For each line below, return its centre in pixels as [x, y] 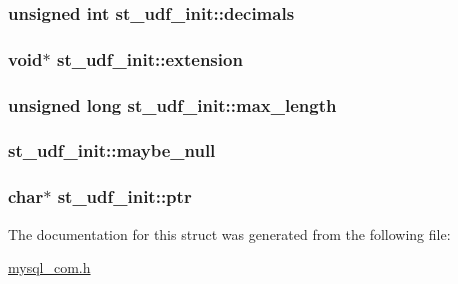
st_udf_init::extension [149, 58]
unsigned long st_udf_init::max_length [172, 104]
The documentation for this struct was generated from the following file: [229, 233]
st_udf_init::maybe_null [112, 150]
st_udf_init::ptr [124, 196]
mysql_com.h [49, 267]
